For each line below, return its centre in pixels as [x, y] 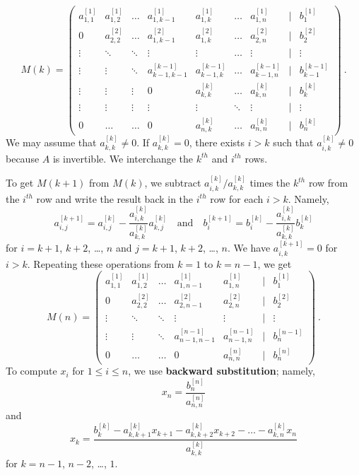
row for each [237, 198]
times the [270, 183]
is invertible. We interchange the [123, 158]
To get [20, 183]
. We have [249, 248]
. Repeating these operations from [101, 263]
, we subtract [173, 183]
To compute [31, 371]
